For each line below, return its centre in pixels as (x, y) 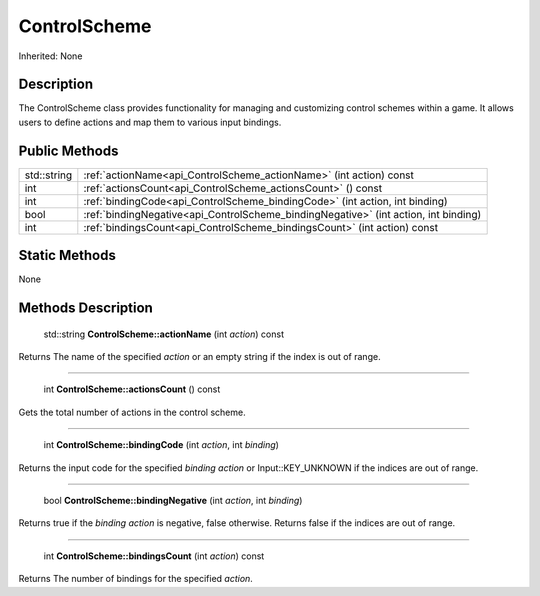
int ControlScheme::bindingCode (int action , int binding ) (161, 445)
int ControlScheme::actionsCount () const (132, 389)
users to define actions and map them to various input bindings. (150, 122)
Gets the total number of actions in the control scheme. (132, 412)
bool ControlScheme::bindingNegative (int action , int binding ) (173, 501)
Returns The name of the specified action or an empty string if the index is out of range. (199, 357)
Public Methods (68, 150)
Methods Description (86, 308)
